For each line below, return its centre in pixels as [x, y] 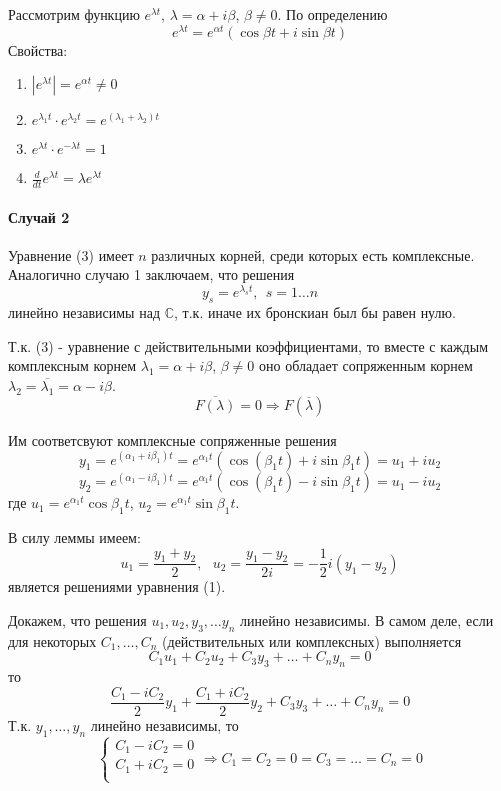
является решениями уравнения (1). [117, 586]
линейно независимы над [84, 311]
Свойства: [38, 49]
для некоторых [52, 640]
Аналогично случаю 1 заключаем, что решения [151, 274]
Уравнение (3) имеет [71, 254]
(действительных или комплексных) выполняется [312, 640]
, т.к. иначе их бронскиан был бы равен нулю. [315, 311]
